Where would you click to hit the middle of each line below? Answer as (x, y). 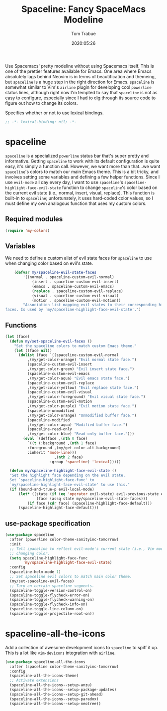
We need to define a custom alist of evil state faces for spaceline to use (79, 258)
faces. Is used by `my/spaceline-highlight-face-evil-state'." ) (73, 310)
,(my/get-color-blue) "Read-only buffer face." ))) (81, 434)
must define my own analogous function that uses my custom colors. (76, 203)
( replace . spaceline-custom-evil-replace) (77, 291)
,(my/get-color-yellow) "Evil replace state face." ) (83, 387)
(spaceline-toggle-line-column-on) (46, 609)
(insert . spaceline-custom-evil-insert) (75, 282)
